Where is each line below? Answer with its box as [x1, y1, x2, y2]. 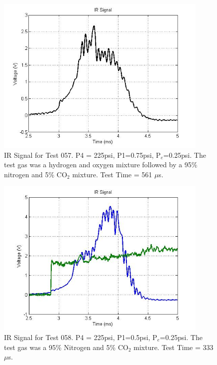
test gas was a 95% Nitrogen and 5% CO [4, 342, 128, 352]
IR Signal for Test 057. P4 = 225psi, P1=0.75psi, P [4, 149, 161, 160]
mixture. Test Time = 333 [133, 342, 214, 352]
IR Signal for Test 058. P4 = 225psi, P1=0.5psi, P [4, 332, 157, 342]
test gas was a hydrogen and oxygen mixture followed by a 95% [4, 159, 198, 170]
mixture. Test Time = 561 [72, 169, 152, 179]
